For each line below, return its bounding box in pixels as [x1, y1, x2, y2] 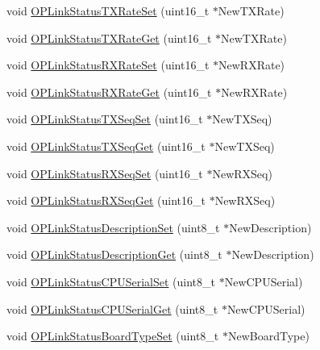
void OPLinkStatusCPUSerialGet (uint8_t [6, 300, 218, 317]
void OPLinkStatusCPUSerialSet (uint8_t [6, 273, 216, 290]
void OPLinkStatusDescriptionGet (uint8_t [6, 246, 222, 263]
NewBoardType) [227, 327, 310, 344]
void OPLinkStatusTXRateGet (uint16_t [6, 29, 212, 46]
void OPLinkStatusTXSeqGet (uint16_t [6, 137, 206, 154]
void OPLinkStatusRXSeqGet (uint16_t [6, 192, 206, 209]
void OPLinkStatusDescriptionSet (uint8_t [6, 219, 220, 235]
